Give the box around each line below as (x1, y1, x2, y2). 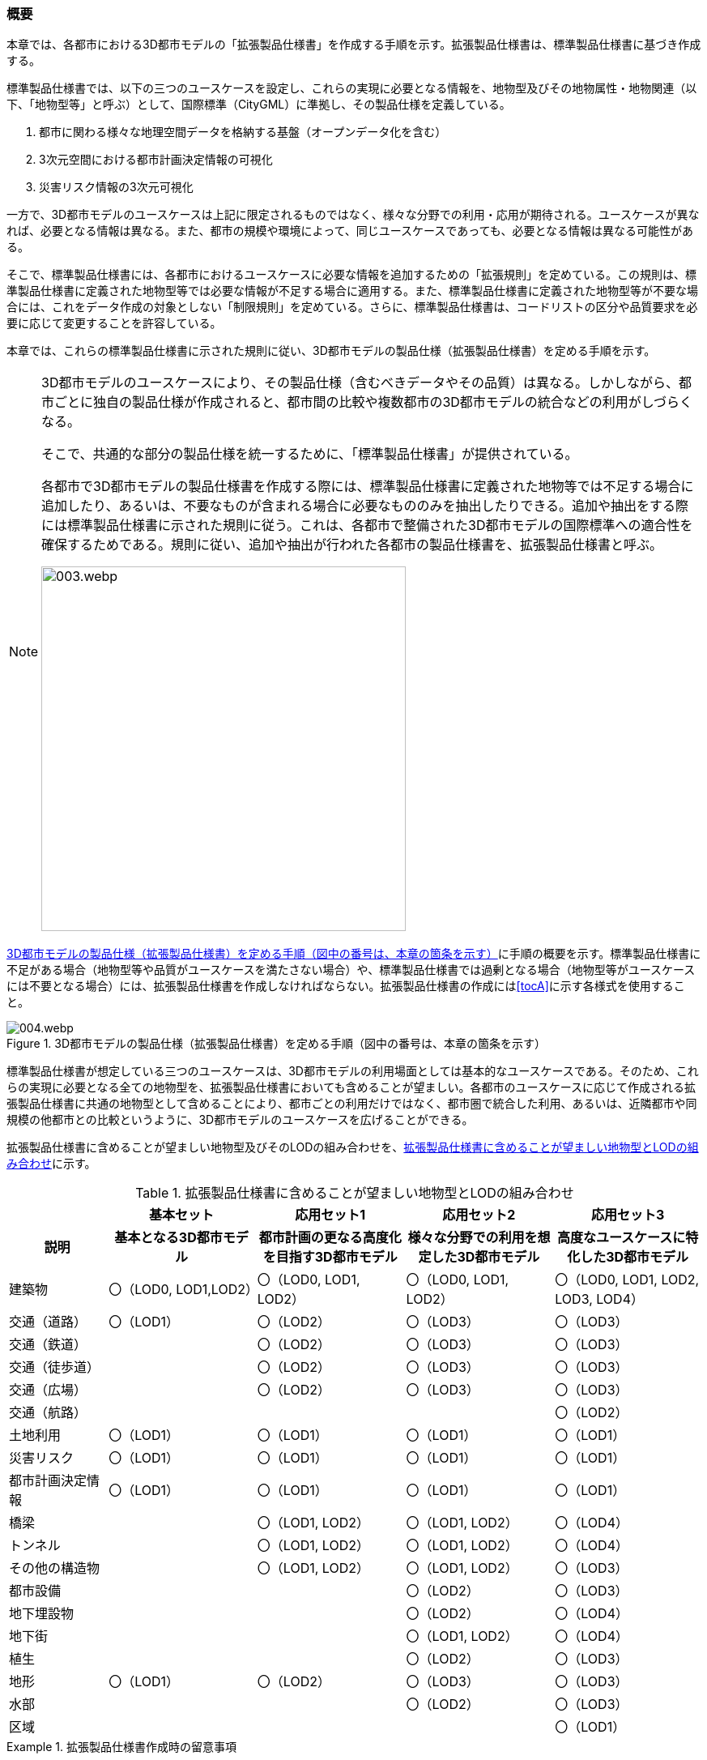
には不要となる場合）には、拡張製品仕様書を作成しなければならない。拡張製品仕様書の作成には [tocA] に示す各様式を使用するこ (6, 979, 685, 993)
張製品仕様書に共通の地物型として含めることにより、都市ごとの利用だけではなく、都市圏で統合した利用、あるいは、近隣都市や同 (6, 1096, 697, 1111)
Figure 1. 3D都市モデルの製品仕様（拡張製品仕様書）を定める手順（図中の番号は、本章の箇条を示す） (6, 1036, 547, 1051)
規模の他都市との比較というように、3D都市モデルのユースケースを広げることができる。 (6, 1113, 474, 1127)
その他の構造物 (9, 1560, 100, 1577)
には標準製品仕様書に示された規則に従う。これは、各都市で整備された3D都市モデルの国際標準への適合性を (41, 517, 693, 534)
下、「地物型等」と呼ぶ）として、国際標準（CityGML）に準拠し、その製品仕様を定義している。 (6, 97, 511, 112)
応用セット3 (590, 1207, 665, 1224)
